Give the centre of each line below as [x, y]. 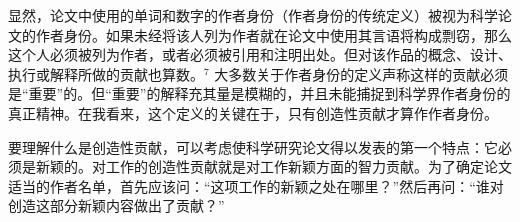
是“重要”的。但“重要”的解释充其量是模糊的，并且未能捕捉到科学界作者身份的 [259, 93]
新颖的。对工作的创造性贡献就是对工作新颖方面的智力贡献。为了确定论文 [273, 166]
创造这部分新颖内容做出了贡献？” [116, 205]
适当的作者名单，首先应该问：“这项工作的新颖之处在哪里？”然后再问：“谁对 [256, 185]
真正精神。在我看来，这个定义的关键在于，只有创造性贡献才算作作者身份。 [253, 112]
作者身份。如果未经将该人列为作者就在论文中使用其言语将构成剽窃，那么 [273, 34]
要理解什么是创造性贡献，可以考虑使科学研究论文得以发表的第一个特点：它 [253, 146]
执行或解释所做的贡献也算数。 [106, 73]
